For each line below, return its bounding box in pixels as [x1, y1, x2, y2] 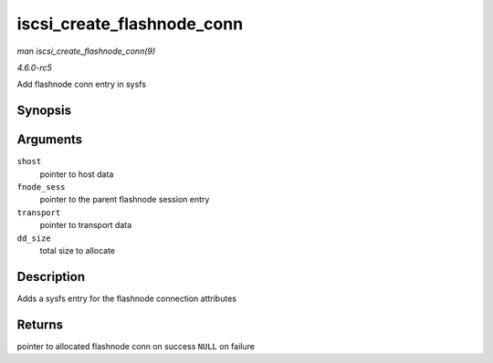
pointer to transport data [39, 220, 132, 231]
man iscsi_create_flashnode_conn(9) [16, 46, 156, 57]
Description [16, 269, 86, 285]
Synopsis [16, 103, 72, 119]
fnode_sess [16, 182, 66, 192]
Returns [16, 316, 64, 332]
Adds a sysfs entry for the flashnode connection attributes [16, 293, 237, 304]
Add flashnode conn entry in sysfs [16, 78, 146, 90]
